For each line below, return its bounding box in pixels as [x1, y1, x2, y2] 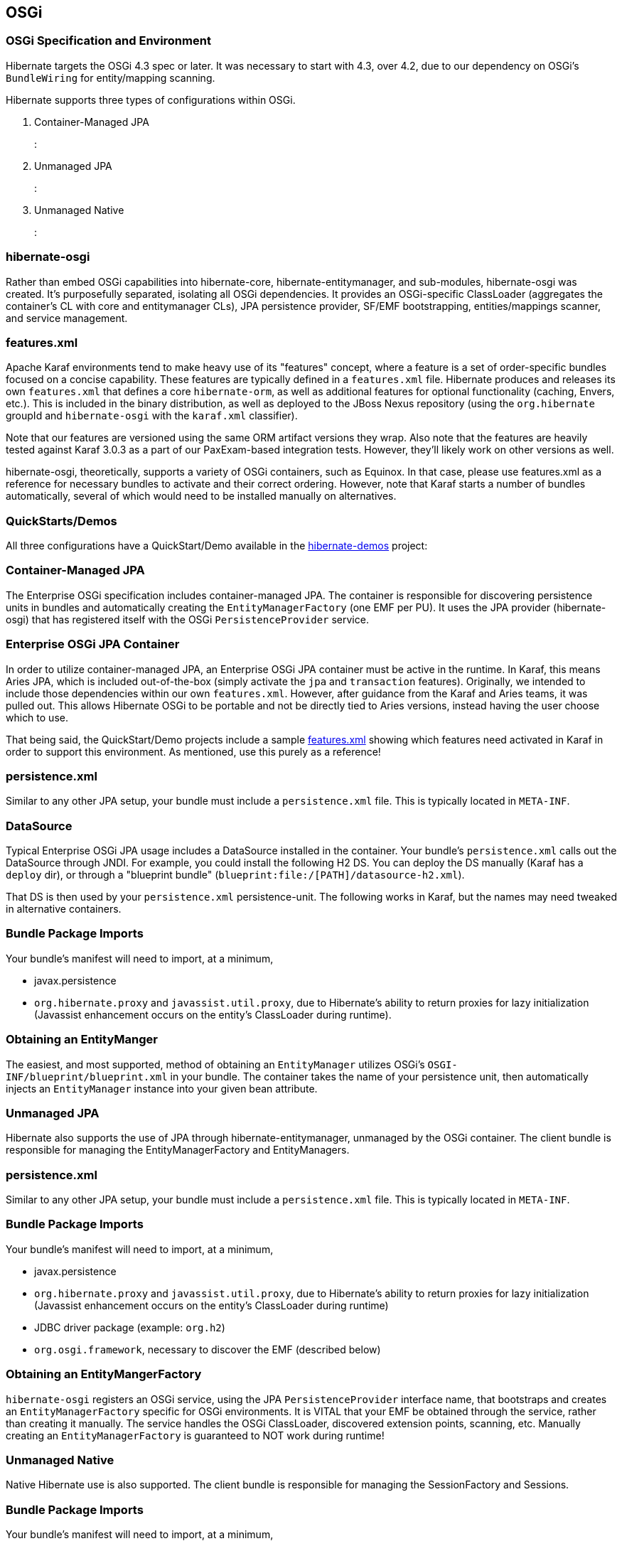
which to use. [6, 711, 68, 724]
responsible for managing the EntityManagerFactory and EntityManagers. [6, 1144, 350, 1156]
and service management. [6, 311, 128, 324]
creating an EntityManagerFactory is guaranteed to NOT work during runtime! [6, 1429, 385, 1442]
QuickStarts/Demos [6, 513, 117, 528]
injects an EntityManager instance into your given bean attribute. [6, 1082, 318, 1095]
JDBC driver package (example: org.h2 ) [34, 1321, 225, 1333]
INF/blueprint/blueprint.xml [6, 1070, 168, 1083]
